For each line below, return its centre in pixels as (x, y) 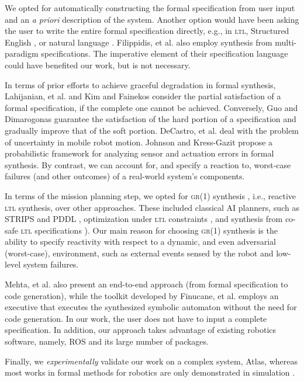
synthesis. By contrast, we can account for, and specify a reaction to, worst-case (148, 164)
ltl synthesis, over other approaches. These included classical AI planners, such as (152, 207)
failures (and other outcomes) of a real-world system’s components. (125, 176)
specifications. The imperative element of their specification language (165, 53)
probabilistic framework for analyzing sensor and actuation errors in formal (139, 153)
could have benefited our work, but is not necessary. (98, 65)
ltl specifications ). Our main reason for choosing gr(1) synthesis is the (149, 230)
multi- (286, 42)
